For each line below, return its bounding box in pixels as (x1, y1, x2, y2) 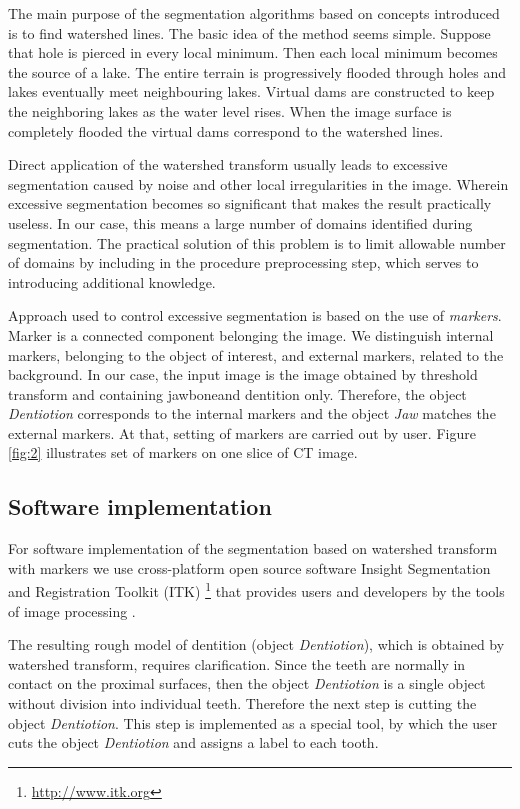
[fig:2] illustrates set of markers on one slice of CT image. (8, 442, 358, 463)
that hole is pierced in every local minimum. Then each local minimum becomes (8, 42, 498, 63)
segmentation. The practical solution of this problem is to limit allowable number (8, 232, 506, 253)
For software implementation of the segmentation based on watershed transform (8, 538, 498, 559)
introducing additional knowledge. (8, 271, 216, 292)
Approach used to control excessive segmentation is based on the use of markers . (8, 305, 502, 326)
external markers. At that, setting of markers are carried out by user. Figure (8, 422, 476, 443)
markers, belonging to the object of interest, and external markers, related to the (8, 344, 504, 365)
